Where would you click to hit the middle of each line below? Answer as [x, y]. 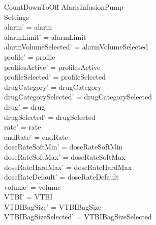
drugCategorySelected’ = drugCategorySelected [78, 97]
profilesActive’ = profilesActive [52, 67]
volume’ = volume [33, 186]
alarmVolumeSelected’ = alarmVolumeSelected [76, 47]
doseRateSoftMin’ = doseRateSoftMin [64, 147]
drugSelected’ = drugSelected [50, 117]
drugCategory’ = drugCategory [53, 86]
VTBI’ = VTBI [28, 197]
